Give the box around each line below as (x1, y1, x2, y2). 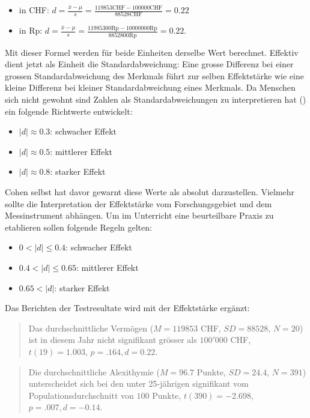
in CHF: (19, 4, 49, 16)
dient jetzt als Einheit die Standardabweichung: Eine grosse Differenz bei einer (5, 58, 294, 70)
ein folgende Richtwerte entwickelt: (5, 104, 133, 117)
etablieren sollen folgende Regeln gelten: (5, 220, 152, 233)
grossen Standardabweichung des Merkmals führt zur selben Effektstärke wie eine (5, 69, 304, 82)
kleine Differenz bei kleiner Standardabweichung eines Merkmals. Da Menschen (5, 81, 296, 94)
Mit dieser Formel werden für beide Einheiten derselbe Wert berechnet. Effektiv (5, 46, 299, 58)
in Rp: (19, 24, 43, 37)
